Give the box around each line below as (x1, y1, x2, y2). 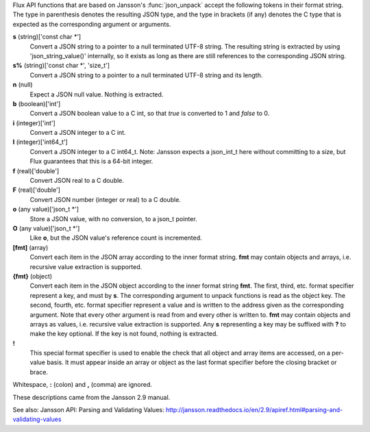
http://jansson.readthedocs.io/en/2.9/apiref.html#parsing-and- (165, 406, 343, 414)
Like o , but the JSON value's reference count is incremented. (29, 233, 202, 242)
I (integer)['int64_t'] (12, 138, 68, 147)
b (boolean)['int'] (12, 99, 61, 107)
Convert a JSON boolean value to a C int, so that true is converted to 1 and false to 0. (29, 110, 270, 118)
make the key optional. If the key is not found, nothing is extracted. (29, 329, 219, 338)
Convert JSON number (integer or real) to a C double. (29, 195, 182, 203)
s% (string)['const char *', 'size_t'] (12, 62, 110, 70)
